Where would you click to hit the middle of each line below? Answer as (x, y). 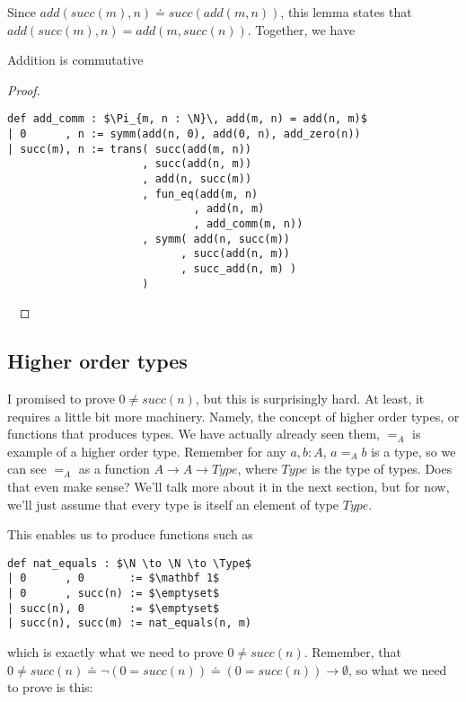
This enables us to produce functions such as (130, 534)
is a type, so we (413, 451)
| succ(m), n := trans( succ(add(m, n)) (130, 149)
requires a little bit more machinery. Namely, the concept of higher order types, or (233, 416)
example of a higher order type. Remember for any (147, 451)
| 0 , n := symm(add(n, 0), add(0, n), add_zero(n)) (184, 134)
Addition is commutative (75, 60)
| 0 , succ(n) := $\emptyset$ (114, 594)
